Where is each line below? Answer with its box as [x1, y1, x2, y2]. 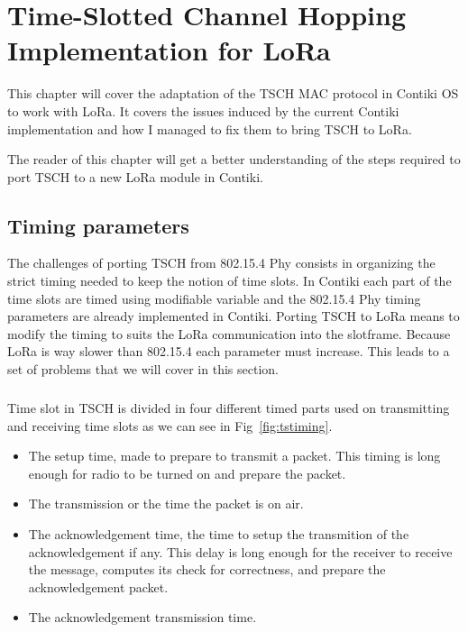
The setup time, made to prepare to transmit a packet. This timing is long [28, 446, 441, 465]
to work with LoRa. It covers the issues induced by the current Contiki [7, 101, 399, 120]
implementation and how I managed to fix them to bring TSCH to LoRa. [7, 119, 412, 138]
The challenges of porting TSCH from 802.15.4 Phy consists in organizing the [7, 253, 436, 272]
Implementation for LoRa [7, 32, 331, 69]
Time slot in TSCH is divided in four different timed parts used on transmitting [7, 398, 450, 417]
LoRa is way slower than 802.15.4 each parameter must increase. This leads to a [7, 342, 450, 361]
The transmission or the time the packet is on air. [28, 494, 304, 513]
